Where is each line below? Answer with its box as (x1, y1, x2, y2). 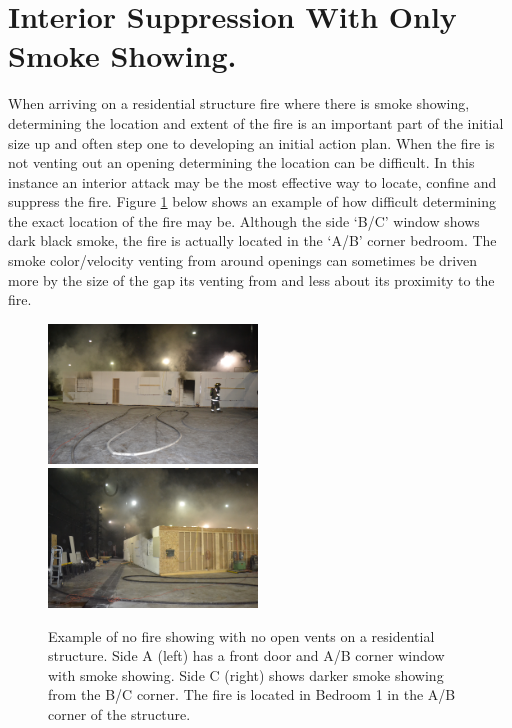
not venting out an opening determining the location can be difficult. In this (8, 152, 475, 173)
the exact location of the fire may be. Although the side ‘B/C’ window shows (8, 210, 480, 231)
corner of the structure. (48, 703, 191, 724)
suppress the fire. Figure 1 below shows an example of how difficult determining (8, 191, 497, 212)
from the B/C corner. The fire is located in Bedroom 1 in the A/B (48, 684, 456, 705)
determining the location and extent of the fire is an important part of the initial (8, 112, 504, 133)
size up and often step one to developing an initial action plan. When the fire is (8, 132, 495, 153)
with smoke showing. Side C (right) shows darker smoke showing (48, 664, 444, 685)
